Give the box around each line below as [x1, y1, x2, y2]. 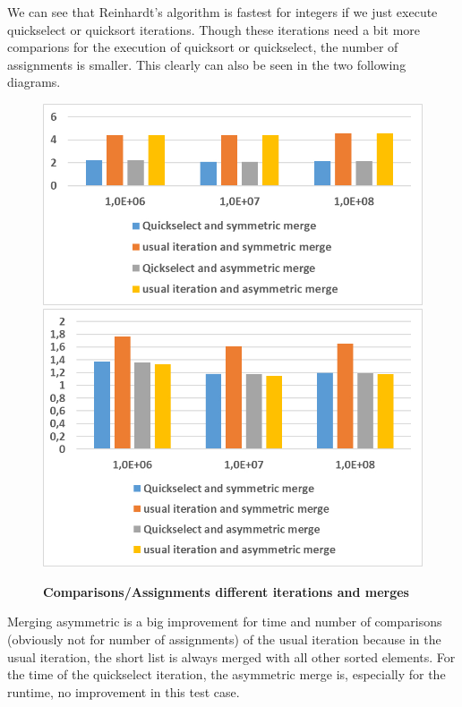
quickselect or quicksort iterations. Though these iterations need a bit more [7, 20, 421, 38]
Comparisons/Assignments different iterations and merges [43, 582, 409, 601]
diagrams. [7, 72, 61, 91]
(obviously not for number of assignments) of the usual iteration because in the [7, 629, 441, 648]
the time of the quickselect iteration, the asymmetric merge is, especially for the [7, 665, 446, 684]
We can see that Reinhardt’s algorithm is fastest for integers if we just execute [7, 3, 438, 21]
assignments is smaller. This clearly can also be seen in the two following [7, 55, 406, 73]
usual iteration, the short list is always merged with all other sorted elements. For [7, 647, 456, 666]
